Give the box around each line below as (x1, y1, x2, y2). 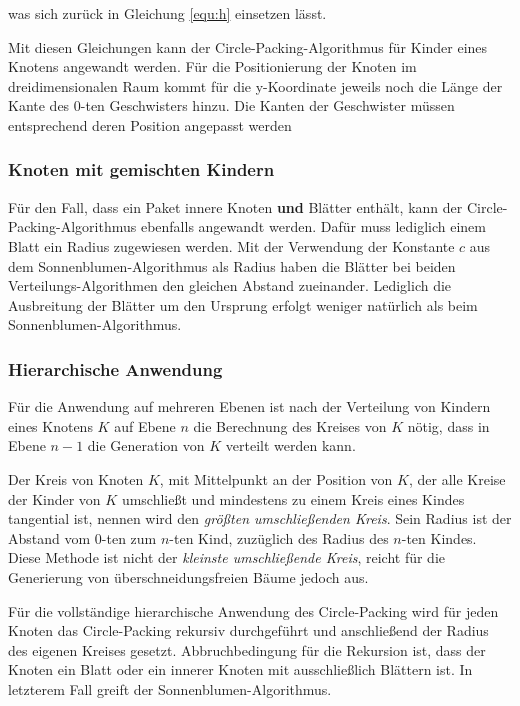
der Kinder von (8, 488, 101, 509)
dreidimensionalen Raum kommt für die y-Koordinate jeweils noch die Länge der (8, 75, 503, 96)
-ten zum (101, 527, 157, 548)
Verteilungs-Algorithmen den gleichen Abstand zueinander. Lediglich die (8, 275, 452, 296)
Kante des (8, 95, 70, 116)
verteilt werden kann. (225, 435, 356, 456)
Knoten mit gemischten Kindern (8, 157, 275, 182)
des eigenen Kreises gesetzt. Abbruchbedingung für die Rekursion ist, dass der (8, 639, 486, 660)
